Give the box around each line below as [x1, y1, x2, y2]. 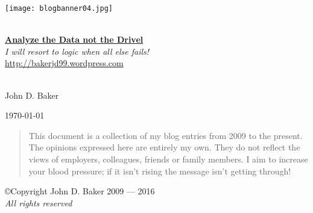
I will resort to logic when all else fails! [5, 45, 150, 57]
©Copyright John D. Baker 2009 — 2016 [5, 185, 155, 197]
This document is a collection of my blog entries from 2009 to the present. [28, 129, 303, 141]
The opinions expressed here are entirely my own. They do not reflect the [28, 141, 300, 153]
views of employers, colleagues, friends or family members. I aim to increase [28, 153, 308, 165]
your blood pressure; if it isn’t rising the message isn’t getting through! [28, 164, 291, 177]
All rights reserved [5, 196, 72, 209]
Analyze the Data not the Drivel [5, 33, 144, 46]
